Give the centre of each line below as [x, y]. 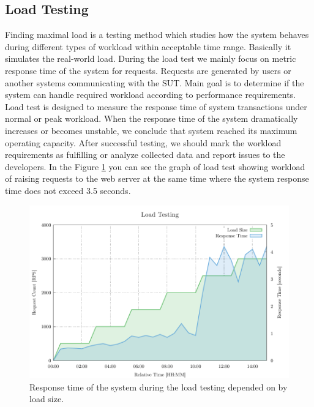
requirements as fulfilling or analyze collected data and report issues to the [145, 155]
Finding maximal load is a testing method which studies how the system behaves [157, 35]
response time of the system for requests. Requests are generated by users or [148, 70]
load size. [47, 399]
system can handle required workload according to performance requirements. [150, 95]
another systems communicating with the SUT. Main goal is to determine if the [155, 82]
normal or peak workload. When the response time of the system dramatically [151, 118]
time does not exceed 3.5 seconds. [68, 190]
